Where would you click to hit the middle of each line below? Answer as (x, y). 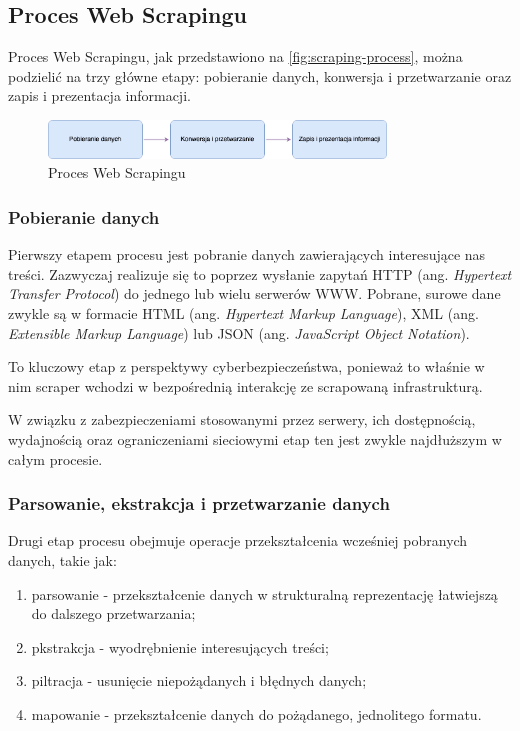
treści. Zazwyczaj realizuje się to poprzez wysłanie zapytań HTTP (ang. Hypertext (260, 273)
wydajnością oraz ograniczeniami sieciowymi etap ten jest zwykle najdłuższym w (255, 438)
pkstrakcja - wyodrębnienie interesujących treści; (180, 646)
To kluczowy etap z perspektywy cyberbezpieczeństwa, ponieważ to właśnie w (246, 366)
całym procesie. (55, 458)
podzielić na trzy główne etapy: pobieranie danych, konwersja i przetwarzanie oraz (260, 75)
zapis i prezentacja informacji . (99, 95)
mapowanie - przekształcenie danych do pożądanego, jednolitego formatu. (256, 713)
